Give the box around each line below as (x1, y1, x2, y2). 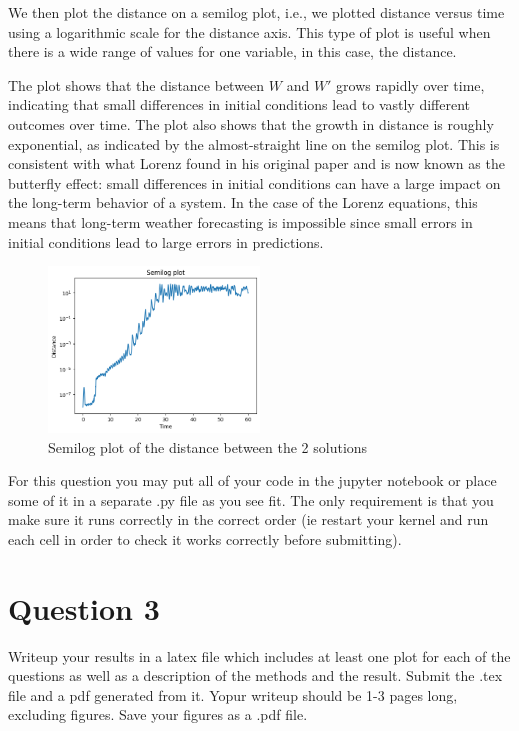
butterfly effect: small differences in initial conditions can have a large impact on (8, 172, 501, 193)
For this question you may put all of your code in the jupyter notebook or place (8, 470, 497, 491)
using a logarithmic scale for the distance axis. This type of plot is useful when (8, 21, 491, 42)
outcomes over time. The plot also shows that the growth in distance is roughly (8, 113, 494, 134)
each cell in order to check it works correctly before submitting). (8, 528, 402, 549)
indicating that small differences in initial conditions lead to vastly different (8, 94, 471, 115)
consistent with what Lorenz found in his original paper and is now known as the (8, 153, 505, 174)
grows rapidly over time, (336, 74, 485, 95)
